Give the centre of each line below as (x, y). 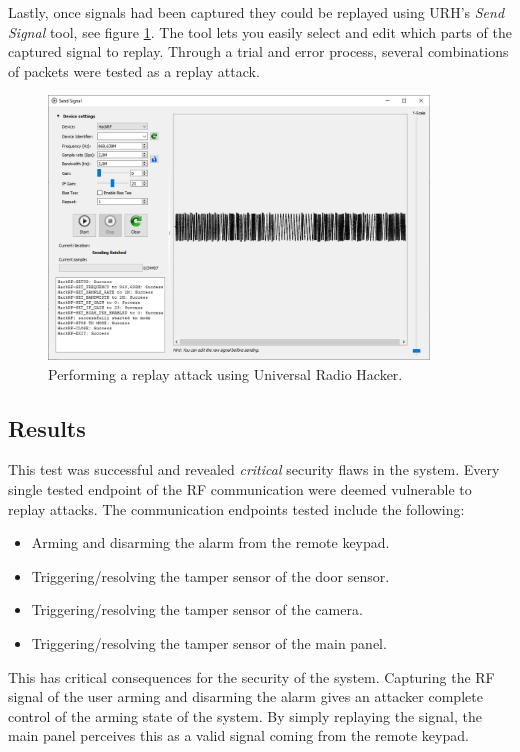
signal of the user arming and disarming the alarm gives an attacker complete (245, 696)
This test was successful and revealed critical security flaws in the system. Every (254, 469)
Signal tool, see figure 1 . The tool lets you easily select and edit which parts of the (260, 31)
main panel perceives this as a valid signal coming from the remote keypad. (238, 735)
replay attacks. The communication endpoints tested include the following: (236, 508)
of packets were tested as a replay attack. (134, 70)
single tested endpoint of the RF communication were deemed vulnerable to (240, 488)
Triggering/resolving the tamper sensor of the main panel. (209, 642)
